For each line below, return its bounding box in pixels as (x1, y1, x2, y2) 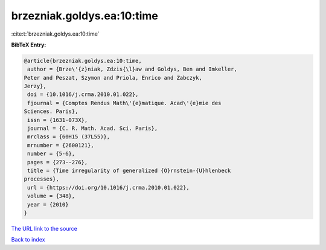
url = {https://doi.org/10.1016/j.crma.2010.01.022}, (27, 184, 190, 191)
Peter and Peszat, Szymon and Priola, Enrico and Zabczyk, (24, 74, 202, 81)
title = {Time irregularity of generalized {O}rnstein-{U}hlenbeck (27, 167, 231, 174)
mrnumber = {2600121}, (27, 142, 95, 149)
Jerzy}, (24, 83, 46, 90)
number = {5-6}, (27, 150, 75, 157)
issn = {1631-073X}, (27, 117, 88, 123)
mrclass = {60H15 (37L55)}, (27, 133, 110, 140)
